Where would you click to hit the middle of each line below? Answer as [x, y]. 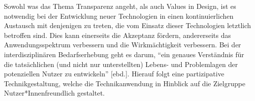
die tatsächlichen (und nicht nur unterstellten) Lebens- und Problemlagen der [121, 64]
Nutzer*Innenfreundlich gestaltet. [54, 93]
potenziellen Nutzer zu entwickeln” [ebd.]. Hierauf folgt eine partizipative [114, 74]
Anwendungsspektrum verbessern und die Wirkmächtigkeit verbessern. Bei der [123, 45]
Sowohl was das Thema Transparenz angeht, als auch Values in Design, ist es [120, 6]
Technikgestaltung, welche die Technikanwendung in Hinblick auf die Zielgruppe [125, 83]
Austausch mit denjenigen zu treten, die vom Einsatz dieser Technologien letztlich [127, 25]
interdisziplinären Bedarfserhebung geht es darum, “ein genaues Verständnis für [124, 54]
